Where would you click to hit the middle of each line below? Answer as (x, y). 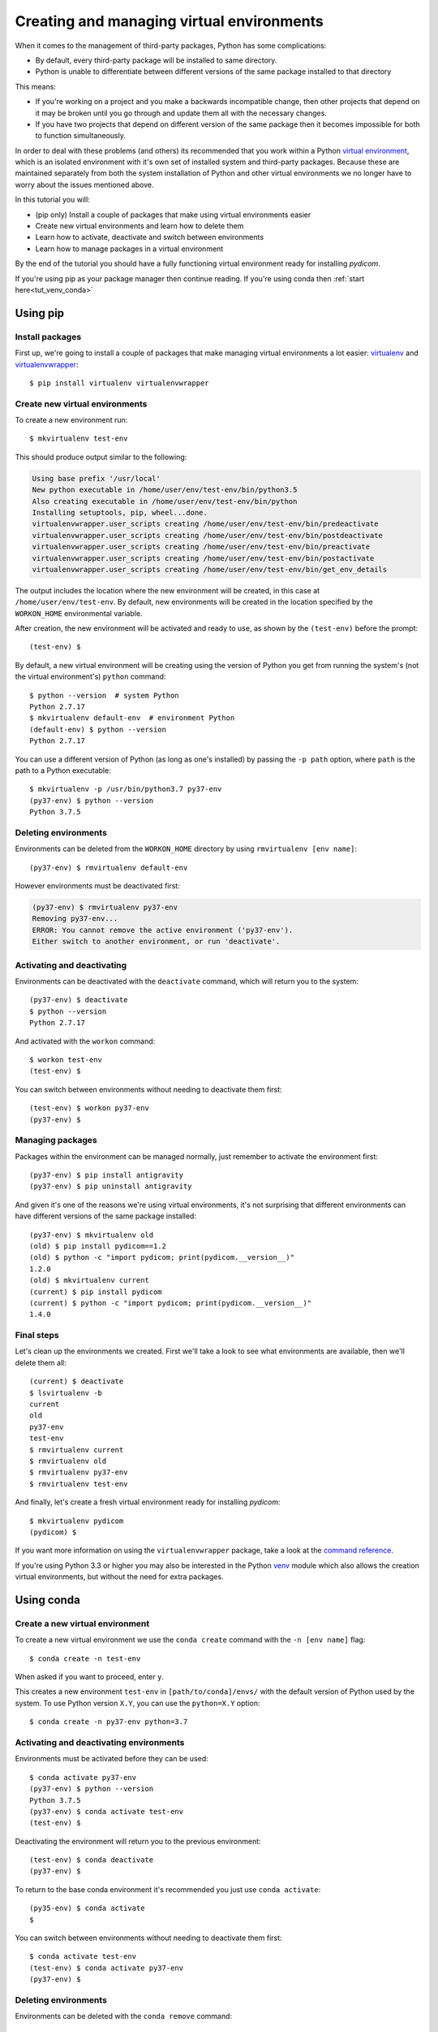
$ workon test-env (66, 1059)
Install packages (48, 336)
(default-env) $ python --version (98, 729)
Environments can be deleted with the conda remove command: (124, 2017)
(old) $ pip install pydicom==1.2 (98, 1246)
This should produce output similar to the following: (101, 457)
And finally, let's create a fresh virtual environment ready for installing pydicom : (148, 1502)
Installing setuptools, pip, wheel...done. (120, 512)
